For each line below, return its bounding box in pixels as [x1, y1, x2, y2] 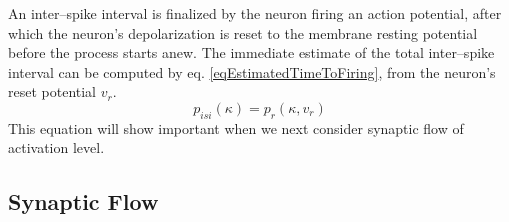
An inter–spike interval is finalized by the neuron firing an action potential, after [8, 3, 502, 23]
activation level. [8, 137, 105, 158]
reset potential [8, 81, 97, 102]
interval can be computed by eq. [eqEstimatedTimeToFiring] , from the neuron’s [8, 61, 496, 82]
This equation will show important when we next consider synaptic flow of [8, 117, 464, 138]
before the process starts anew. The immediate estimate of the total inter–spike [8, 42, 495, 63]
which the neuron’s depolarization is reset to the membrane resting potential [8, 22, 478, 43]
